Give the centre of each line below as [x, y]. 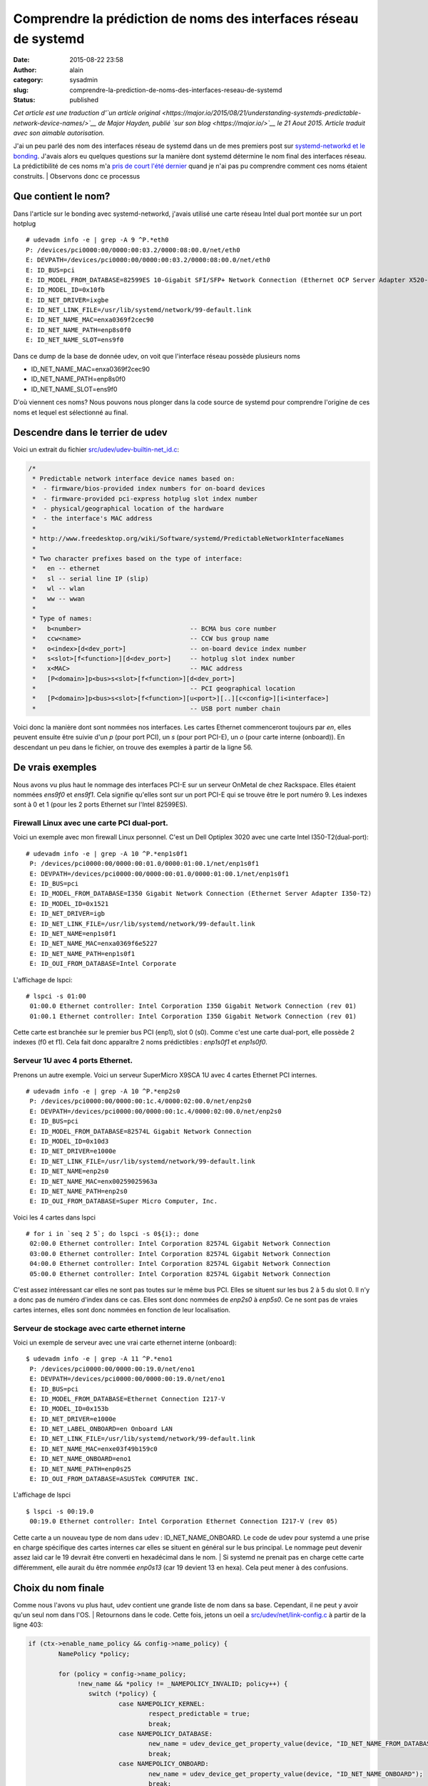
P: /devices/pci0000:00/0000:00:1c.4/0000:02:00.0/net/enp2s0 [141, 1101]
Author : [25, 70]
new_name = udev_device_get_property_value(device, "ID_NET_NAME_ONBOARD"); [286, 1774]
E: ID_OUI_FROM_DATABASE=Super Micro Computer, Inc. [123, 1201]
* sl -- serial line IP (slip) [91, 578]
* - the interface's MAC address [92, 519]
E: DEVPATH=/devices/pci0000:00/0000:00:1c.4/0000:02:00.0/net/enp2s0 [156, 1111]
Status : [24, 99]
